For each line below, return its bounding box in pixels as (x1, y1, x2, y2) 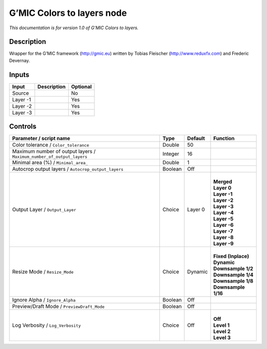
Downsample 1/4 (213, 271, 254, 278)
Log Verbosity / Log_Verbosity (12, 322, 81, 329)
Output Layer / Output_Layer (12, 206, 77, 213)
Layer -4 (213, 209, 234, 216)
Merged (213, 178, 232, 185)
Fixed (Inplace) (213, 253, 249, 260)
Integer (162, 150, 179, 157)
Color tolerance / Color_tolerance (12, 142, 89, 149)
